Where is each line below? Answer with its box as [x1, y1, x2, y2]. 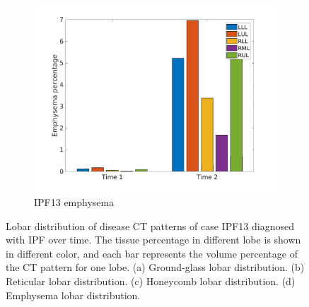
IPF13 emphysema [34, 194, 115, 209]
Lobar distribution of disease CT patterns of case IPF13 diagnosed [6, 218, 294, 233]
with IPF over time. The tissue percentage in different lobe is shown [6, 232, 301, 247]
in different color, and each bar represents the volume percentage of [6, 246, 298, 260]
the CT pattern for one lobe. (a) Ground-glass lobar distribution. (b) [6, 260, 305, 275]
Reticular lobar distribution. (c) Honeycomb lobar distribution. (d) [6, 273, 296, 288]
